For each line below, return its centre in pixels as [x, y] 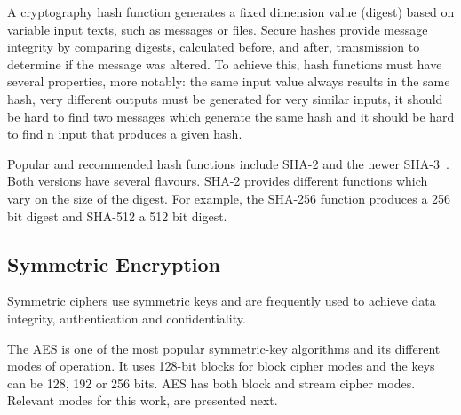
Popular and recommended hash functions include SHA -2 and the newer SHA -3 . [228, 163]
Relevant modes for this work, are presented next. [143, 400]
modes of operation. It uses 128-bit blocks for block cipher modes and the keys [221, 366]
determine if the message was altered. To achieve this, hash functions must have [225, 64]
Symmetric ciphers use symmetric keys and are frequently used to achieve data [222, 301]
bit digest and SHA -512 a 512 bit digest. [117, 215]
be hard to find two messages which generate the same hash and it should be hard [231, 116]
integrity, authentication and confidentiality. [127, 318]
